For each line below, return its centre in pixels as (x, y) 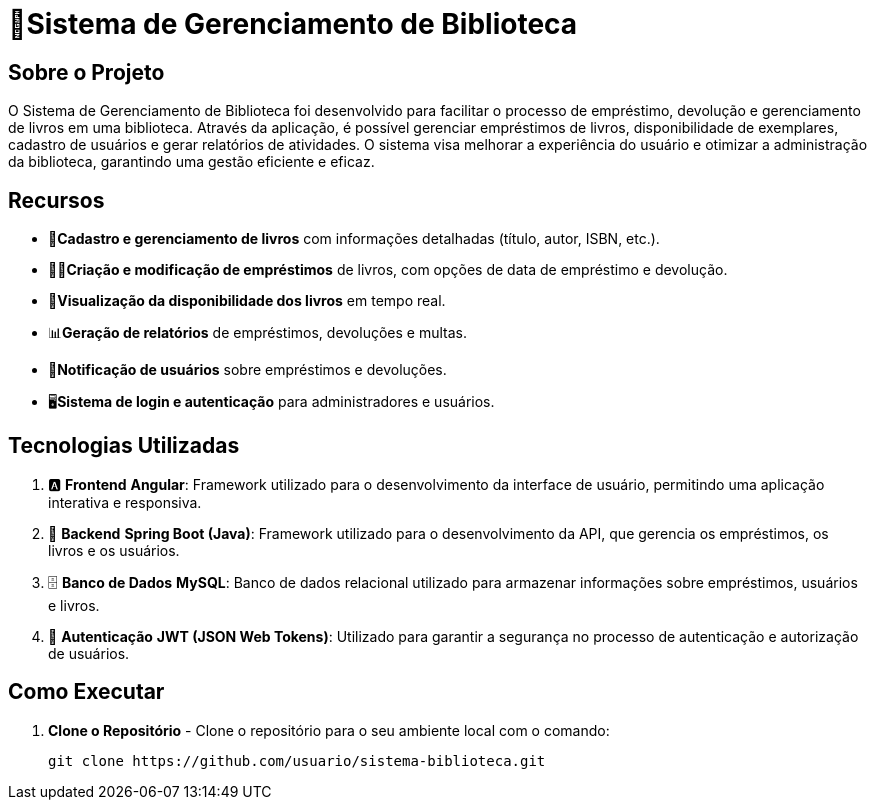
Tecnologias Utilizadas (124, 446)
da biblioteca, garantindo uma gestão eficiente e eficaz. (191, 162)
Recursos (56, 200)
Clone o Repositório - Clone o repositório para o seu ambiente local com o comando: (329, 730)
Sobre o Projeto (86, 72)
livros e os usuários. (114, 550)
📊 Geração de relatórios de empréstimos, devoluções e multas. (257, 333)
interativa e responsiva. (125, 502)
